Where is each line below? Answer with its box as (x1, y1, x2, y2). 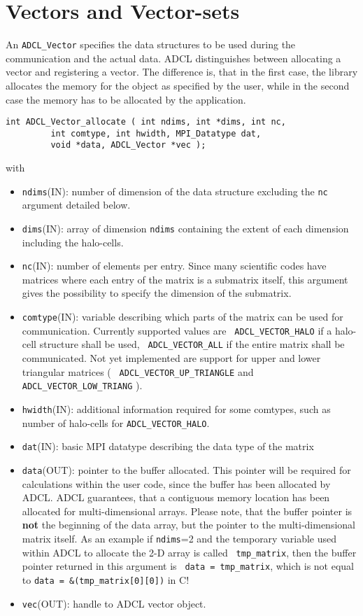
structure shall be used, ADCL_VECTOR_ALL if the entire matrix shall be (39, 337, 345, 351)
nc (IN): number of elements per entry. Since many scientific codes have (22, 258, 327, 273)
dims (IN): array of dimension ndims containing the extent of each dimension (22, 220, 349, 235)
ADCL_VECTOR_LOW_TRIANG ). (22, 378, 143, 393)
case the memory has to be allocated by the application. (6, 92, 246, 106)
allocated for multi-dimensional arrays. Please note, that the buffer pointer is (22, 503, 353, 518)
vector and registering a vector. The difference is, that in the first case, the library (6, 64, 358, 79)
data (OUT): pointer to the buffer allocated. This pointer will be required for (22, 462, 351, 477)
